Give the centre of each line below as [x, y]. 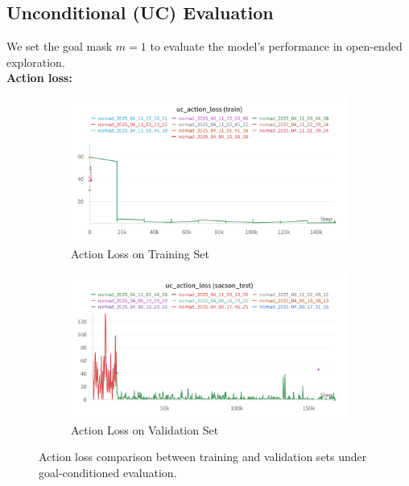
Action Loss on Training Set [140, 253]
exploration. [36, 62]
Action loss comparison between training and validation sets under [203, 457]
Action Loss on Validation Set [145, 429]
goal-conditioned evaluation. [108, 472]
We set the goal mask [60, 46]
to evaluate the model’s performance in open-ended [276, 46]
